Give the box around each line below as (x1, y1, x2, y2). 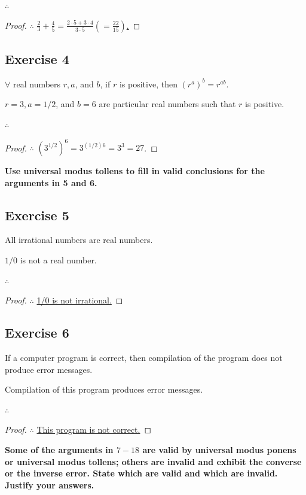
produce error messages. (5, 363, 93, 375)
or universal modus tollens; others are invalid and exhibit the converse (5, 455, 302, 467)
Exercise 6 (5, 323, 69, 342)
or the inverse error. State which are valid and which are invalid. (5, 467, 278, 479)
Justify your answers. (5, 478, 94, 491)
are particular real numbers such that (99, 98, 236, 110)
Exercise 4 (5, 49, 69, 68)
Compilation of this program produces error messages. (5, 383, 203, 396)
